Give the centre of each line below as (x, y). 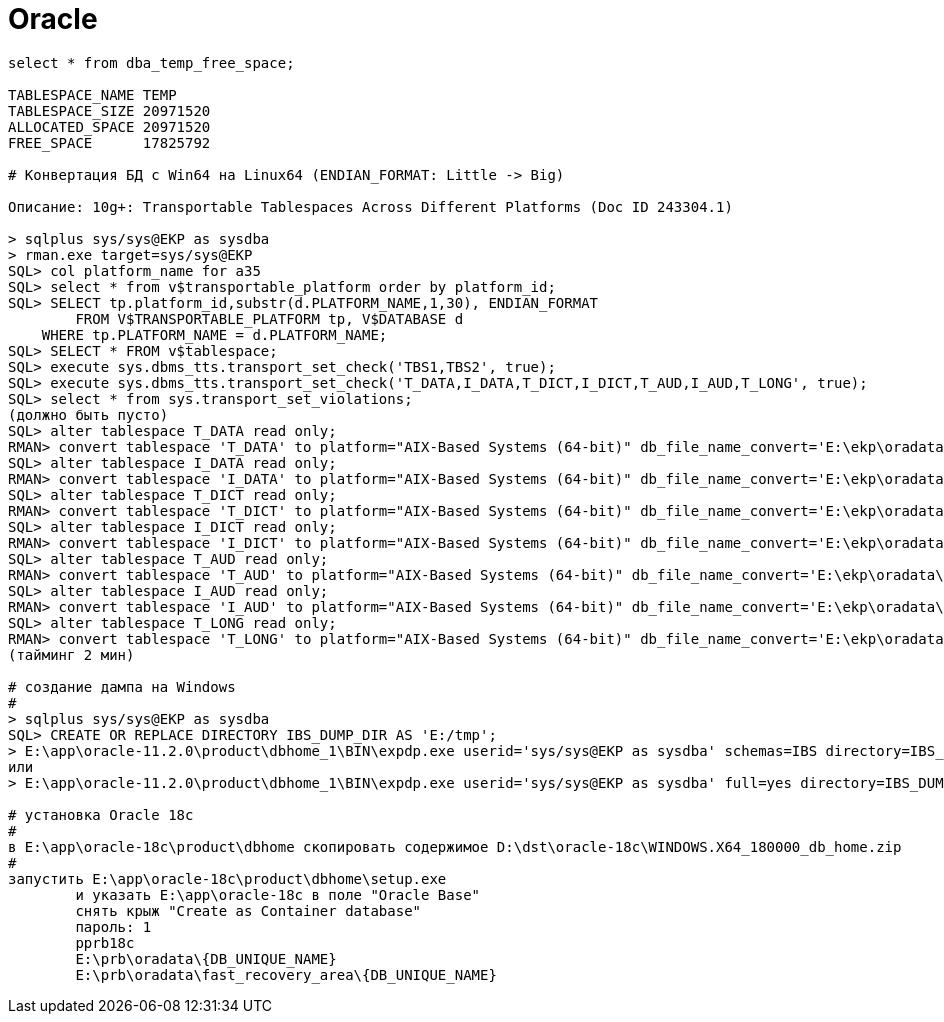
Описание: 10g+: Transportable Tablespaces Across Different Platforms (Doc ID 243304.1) (370, 206)
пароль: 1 (113, 926)
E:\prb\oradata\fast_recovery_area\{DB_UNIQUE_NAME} (286, 974)
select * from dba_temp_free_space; (151, 62)
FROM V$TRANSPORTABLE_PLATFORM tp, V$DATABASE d (269, 318)
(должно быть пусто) (88, 414)
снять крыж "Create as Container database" (248, 910)
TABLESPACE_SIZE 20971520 (109, 110)
